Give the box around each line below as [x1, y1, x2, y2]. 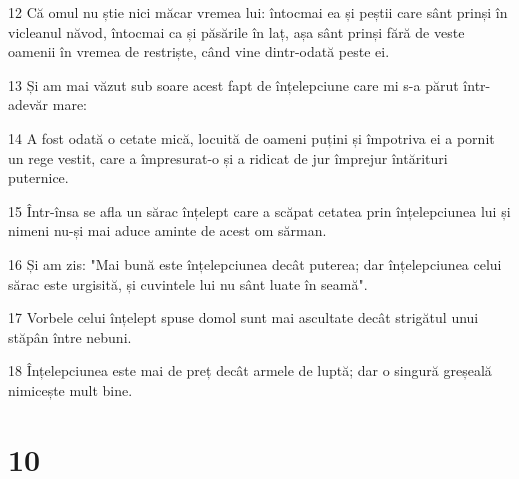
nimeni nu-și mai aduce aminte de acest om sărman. [8, 220, 327, 241]
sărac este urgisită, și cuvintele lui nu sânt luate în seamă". [8, 273, 368, 294]
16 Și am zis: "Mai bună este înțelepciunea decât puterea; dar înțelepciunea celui [8, 253, 502, 274]
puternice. [8, 167, 69, 188]
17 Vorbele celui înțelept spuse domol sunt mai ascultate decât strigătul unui [8, 307, 479, 328]
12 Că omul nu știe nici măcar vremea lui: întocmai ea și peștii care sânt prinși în [8, 2, 508, 22]
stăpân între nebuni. [8, 326, 132, 347]
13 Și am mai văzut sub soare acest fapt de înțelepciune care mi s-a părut [8, 74, 459, 95]
